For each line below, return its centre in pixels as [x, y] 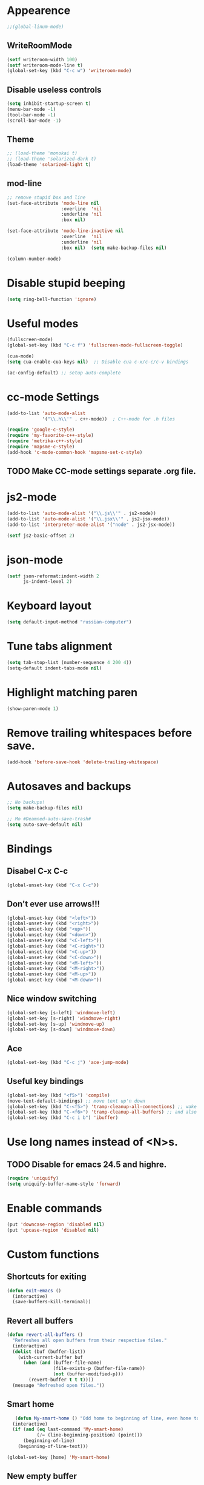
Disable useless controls [54, 89]
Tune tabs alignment [60, 646]
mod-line [25, 183]
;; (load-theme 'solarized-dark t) [52, 159]
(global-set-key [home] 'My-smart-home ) [59, 1457]
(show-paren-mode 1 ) [33, 709]
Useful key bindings [45, 1081]
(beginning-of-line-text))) [53, 1447]
